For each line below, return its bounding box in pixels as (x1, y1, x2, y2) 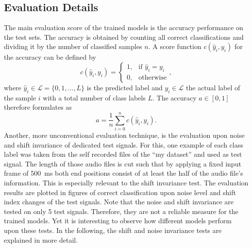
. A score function (148, 41, 202, 51)
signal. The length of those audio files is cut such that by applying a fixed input (4, 158, 241, 168)
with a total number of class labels (43, 92, 146, 102)
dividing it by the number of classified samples (4, 41, 142, 51)
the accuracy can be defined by (4, 52, 96, 62)
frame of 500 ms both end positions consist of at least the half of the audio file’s (4, 168, 243, 178)
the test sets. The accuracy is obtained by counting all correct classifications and (4, 32, 244, 42)
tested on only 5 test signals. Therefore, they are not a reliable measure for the (4, 206, 238, 216)
